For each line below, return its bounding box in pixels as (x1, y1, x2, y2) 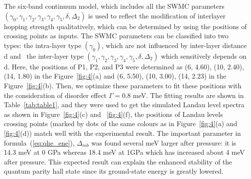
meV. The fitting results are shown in (133, 90, 244, 100)
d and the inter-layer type (4, 50, 84, 61)
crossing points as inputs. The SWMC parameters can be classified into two (4, 31, 229, 41)
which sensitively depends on (161, 50, 247, 61)
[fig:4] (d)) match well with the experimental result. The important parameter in (4, 128, 241, 138)
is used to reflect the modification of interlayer (88, 10, 226, 20)
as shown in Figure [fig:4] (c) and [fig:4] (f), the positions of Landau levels (4, 109, 223, 119)
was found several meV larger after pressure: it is (91, 137, 236, 147)
